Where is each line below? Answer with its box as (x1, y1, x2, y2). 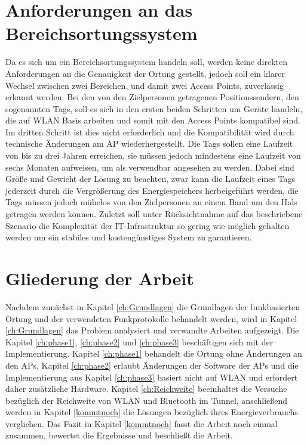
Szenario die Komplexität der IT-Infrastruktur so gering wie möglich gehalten (5, 219, 290, 231)
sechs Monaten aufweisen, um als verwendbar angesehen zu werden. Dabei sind (5, 160, 294, 173)
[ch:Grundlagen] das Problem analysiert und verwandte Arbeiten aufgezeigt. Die (5, 324, 299, 336)
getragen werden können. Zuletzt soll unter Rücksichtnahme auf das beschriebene (5, 208, 303, 220)
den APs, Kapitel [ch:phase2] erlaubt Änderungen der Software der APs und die (5, 359, 299, 371)
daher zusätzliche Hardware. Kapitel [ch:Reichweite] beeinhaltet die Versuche (5, 382, 287, 395)
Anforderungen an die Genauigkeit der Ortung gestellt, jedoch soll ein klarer (5, 67, 285, 79)
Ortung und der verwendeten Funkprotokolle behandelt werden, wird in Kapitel (5, 312, 297, 325)
